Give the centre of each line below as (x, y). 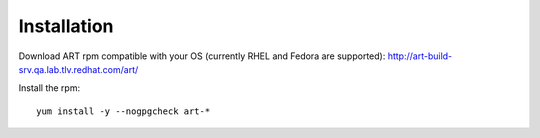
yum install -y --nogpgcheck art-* (123, 111)
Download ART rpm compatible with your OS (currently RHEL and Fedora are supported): (202, 56)
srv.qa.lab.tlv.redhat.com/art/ (78, 69)
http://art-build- (420, 56)
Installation (66, 26)
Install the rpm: (49, 88)
